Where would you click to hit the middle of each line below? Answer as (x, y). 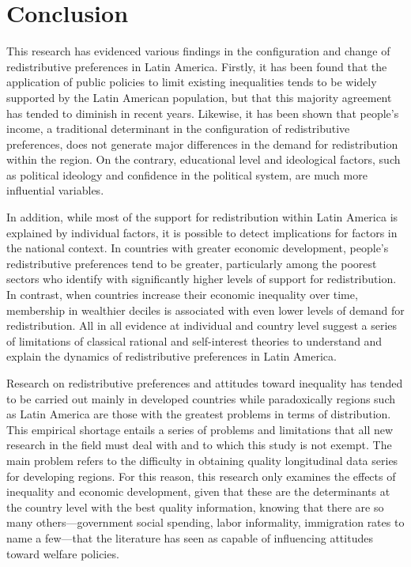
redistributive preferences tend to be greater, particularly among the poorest (192, 263)
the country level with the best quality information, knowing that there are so (195, 507)
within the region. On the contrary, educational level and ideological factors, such (204, 159)
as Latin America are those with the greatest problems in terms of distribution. (199, 414)
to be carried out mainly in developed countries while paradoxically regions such (201, 398)
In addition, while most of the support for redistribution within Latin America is (202, 217)
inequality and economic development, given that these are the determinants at (198, 491)
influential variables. (55, 190)
